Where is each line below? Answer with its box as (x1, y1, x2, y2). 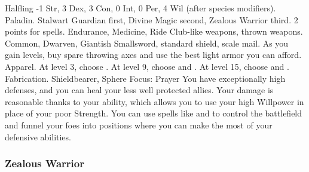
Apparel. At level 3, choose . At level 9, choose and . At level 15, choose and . (5, 60, 289, 72)
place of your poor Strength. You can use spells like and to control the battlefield (5, 107, 302, 119)
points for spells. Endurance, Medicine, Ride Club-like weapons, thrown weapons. (5, 25, 303, 38)
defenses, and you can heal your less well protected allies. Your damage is (5, 84, 274, 96)
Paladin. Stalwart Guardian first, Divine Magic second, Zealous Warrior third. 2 (5, 13, 298, 26)
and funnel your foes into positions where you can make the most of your (5, 118, 273, 131)
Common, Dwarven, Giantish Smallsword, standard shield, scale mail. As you (5, 36, 289, 49)
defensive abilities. (5, 130, 71, 143)
